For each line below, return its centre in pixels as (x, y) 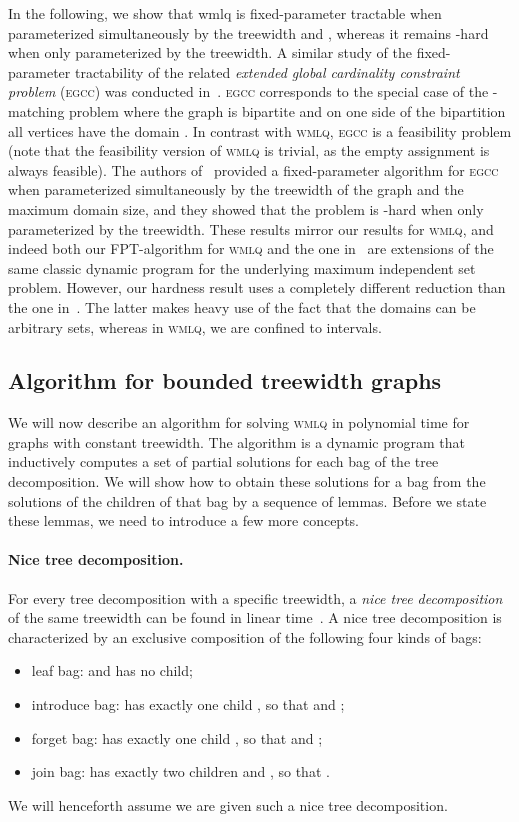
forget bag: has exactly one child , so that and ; (177, 737)
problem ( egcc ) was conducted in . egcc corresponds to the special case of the (248, 91)
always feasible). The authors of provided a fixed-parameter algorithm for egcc (253, 169)
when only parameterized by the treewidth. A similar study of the (210, 52)
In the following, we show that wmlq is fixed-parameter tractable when (225, 13)
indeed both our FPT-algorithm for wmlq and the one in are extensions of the (251, 248)
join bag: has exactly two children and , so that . (180, 771)
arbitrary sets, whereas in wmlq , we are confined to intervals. (195, 326)
